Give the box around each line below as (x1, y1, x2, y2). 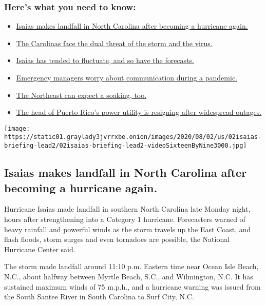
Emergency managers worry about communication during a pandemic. (16, 72, 238, 83)
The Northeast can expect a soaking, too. (16, 89, 147, 100)
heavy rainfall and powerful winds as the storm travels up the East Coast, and (4, 223, 251, 234)
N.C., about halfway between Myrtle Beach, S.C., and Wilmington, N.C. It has (4, 271, 253, 281)
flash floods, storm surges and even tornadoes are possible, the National (4, 234, 230, 245)
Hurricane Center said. (4, 243, 75, 254)
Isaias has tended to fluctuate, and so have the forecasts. (16, 55, 194, 66)
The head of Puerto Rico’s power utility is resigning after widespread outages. (16, 107, 262, 117)
